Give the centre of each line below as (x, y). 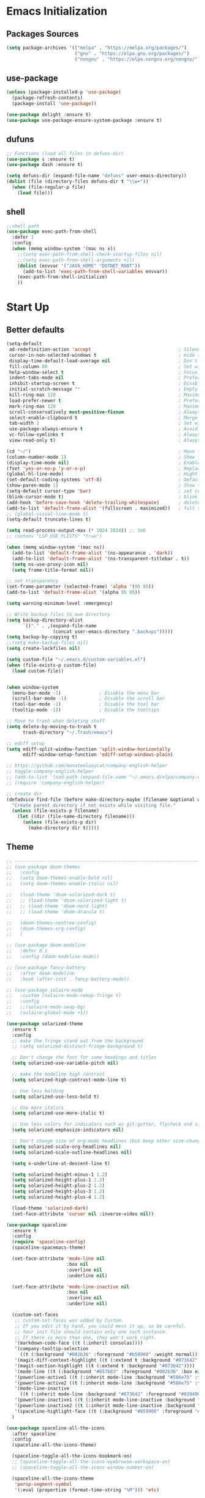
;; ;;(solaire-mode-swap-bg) (46, 1007)
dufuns (20, 140)
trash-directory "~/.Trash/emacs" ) (68, 732)
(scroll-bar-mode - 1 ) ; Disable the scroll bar (88, 699)
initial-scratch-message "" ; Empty (103, 389)
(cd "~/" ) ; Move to (105, 451)
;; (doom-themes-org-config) (46, 929)
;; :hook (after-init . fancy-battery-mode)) (68, 979)
